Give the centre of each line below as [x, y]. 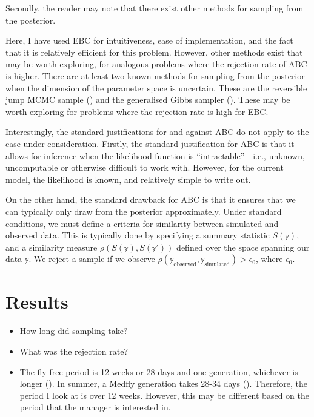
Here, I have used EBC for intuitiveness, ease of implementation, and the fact [149, 40]
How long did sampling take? [74, 331]
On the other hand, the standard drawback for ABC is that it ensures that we [151, 199]
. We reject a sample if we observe [92, 259]
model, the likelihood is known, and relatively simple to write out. [128, 179]
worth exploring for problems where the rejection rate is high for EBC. [137, 111]
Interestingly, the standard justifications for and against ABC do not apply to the [157, 132]
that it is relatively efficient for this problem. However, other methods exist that [154, 52]
